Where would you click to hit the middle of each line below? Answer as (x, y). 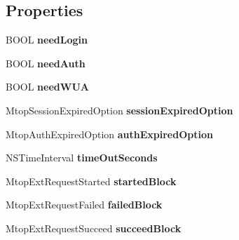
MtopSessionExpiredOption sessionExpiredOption (120, 110)
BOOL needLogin (47, 40)
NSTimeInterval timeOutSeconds (82, 158)
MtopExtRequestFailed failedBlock (84, 205)
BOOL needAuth (46, 63)
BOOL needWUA (47, 87)
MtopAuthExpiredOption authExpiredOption (109, 134)
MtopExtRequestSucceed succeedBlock (94, 228)
